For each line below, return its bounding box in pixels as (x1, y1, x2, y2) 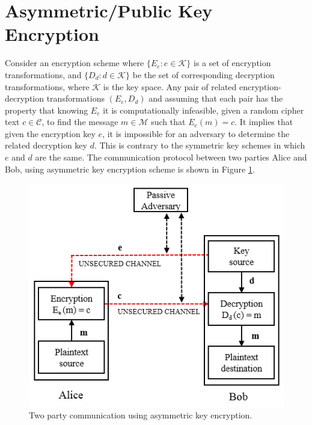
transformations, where (5, 80, 90, 93)
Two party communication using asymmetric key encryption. (29, 409, 252, 421)
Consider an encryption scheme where (5, 57, 144, 69)
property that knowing (5, 103, 88, 116)
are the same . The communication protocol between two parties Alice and (35, 151, 307, 164)
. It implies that (234, 115, 293, 128)
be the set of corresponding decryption (132, 68, 275, 81)
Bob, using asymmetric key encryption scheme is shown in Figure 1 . (5, 162, 255, 175)
